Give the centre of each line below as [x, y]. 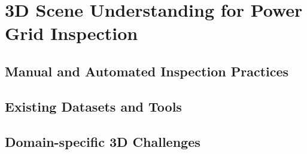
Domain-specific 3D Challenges [103, 141]
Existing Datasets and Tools [93, 106]
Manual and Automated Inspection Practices [147, 71]
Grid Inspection [72, 33]
